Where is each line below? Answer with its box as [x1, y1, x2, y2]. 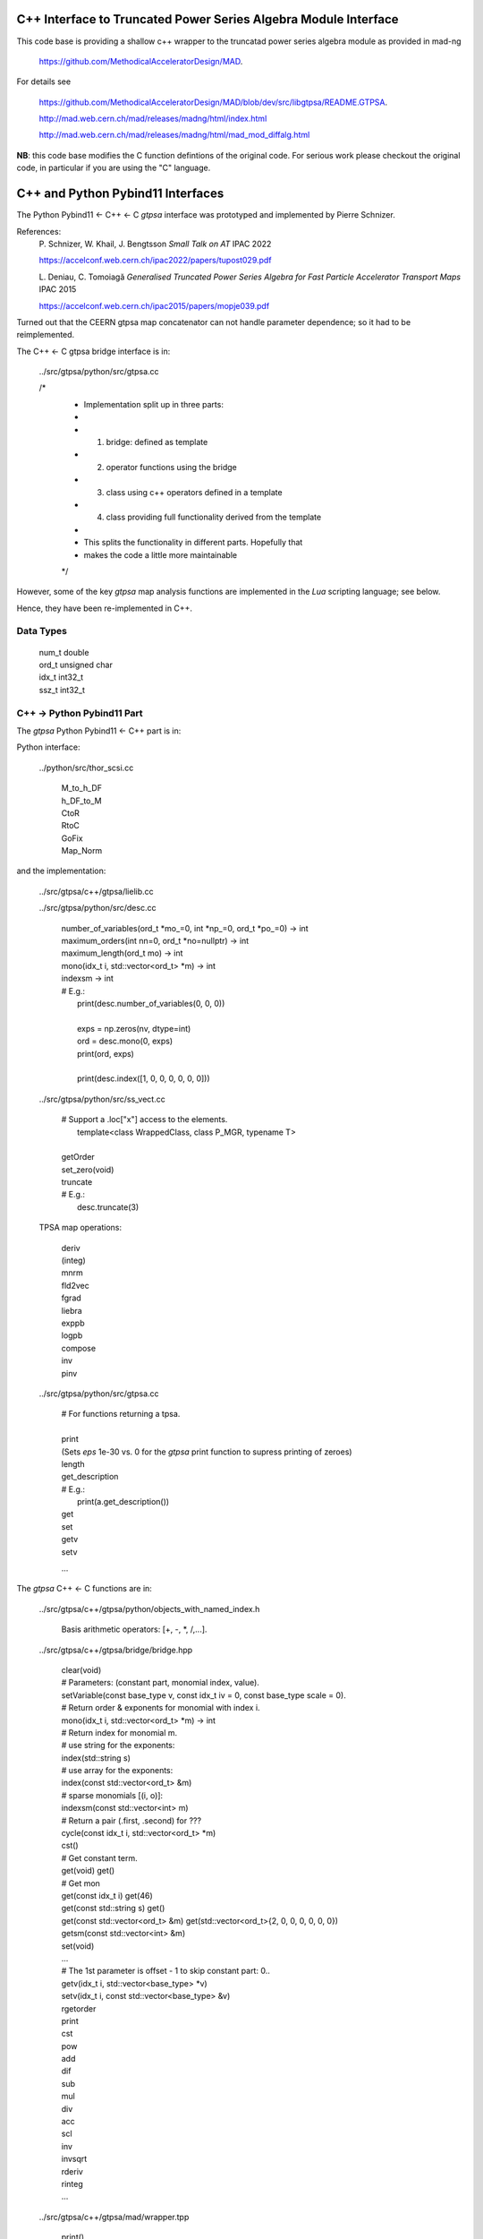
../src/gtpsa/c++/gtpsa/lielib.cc [38, 886, 154, 896]
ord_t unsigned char [38, 659, 114, 671]
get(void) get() [61, 1866, 115, 1876]
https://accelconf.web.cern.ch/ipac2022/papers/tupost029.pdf [38, 255, 272, 266]
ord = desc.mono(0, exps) [77, 1035, 174, 1047]
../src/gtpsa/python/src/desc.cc [38, 903, 157, 914]
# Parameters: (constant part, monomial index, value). [61, 1677, 259, 1688]
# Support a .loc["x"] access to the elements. [61, 1114, 228, 1125]
